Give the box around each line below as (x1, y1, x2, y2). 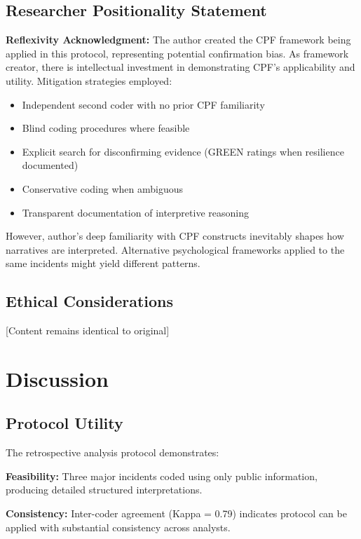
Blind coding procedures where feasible (22, 121, 190, 135)
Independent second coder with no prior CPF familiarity (22, 97, 265, 111)
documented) (22, 158, 79, 172)
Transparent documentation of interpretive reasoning (22, 205, 249, 219)
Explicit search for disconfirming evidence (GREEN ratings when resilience (22, 144, 344, 158)
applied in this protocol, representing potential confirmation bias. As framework (6, 46, 349, 60)
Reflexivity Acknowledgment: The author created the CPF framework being (6, 32, 351, 47)
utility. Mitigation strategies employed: (6, 73, 172, 88)
